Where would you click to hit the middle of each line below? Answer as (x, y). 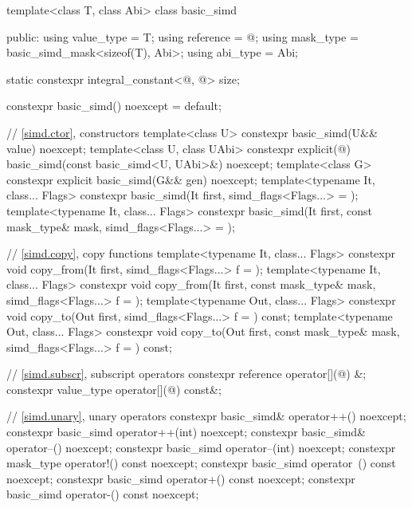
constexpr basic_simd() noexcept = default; (114, 106)
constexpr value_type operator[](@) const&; (114, 389)
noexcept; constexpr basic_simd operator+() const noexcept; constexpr (181, 478)
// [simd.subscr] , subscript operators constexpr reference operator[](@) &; (186, 374)
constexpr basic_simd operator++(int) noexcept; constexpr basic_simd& (186, 432)
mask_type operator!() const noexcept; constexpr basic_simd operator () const (201, 463)
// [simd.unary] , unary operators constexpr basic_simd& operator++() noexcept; (206, 416)
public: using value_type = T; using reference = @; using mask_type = (182, 36)
